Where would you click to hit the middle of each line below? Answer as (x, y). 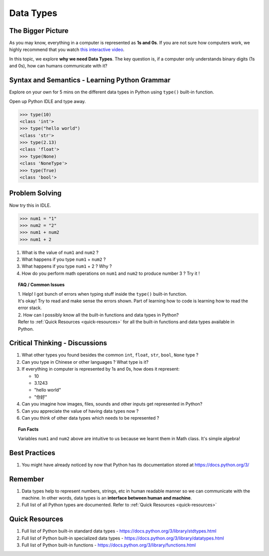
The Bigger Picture (39, 31)
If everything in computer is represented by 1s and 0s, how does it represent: (101, 369)
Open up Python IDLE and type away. (48, 101)
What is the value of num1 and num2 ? (60, 252)
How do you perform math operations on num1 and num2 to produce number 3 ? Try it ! (111, 273)
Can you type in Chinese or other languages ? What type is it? (85, 362)
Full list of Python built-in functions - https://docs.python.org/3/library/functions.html (109, 545)
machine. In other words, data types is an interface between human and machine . (107, 498)
